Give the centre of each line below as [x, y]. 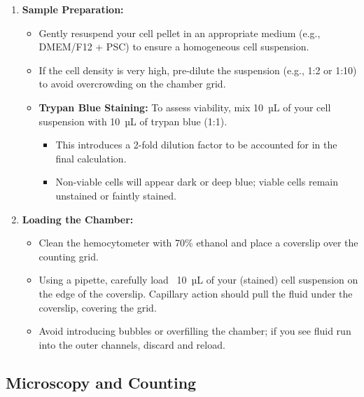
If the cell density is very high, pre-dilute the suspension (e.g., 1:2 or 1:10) [198, 70]
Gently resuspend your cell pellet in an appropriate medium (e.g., [180, 33]
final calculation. [91, 158]
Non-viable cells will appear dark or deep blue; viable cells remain [197, 182]
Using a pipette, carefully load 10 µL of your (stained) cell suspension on [198, 280]
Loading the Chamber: [78, 219]
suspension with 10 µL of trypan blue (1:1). [133, 121]
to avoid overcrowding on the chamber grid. [132, 84]
